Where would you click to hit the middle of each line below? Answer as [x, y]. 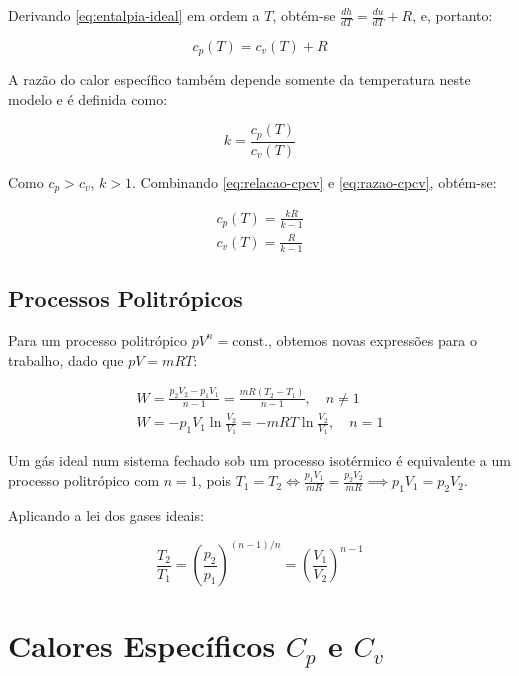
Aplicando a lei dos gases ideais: [106, 514]
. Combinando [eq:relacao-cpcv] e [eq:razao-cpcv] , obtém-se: [314, 181]
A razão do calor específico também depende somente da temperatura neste [239, 79]
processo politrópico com [84, 480]
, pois [214, 480]
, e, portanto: [452, 15]
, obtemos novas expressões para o [372, 339]
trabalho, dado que [66, 359]
